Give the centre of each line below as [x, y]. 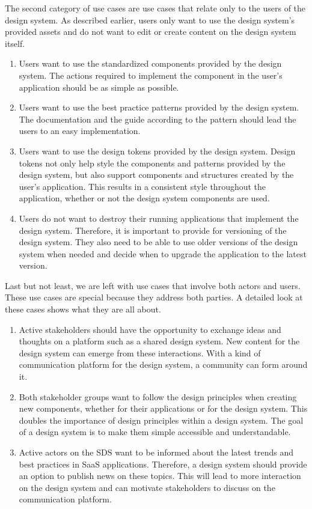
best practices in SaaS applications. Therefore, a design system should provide [163, 464]
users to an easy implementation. [80, 131]
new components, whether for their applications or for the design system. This [163, 408]
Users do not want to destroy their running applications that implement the [159, 218]
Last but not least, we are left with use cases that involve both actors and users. [153, 285]
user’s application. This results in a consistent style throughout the [142, 186]
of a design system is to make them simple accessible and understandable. [155, 432]
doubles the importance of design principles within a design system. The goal [161, 420]
